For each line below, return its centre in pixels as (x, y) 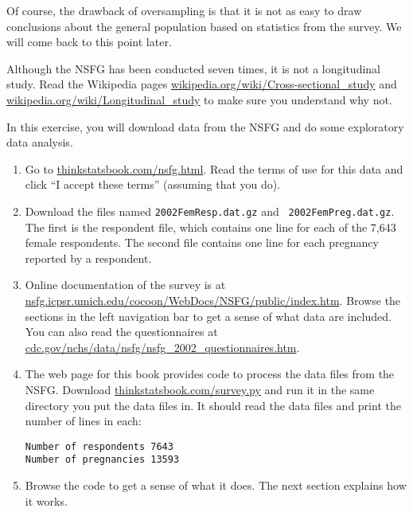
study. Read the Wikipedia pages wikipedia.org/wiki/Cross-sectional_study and (202, 84)
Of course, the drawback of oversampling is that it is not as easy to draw (184, 10)
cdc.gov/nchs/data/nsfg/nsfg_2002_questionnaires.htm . (162, 347)
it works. (46, 500)
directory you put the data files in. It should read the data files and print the (213, 405)
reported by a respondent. (88, 258)
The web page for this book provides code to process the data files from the (210, 374)
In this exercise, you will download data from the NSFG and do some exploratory (205, 126)
